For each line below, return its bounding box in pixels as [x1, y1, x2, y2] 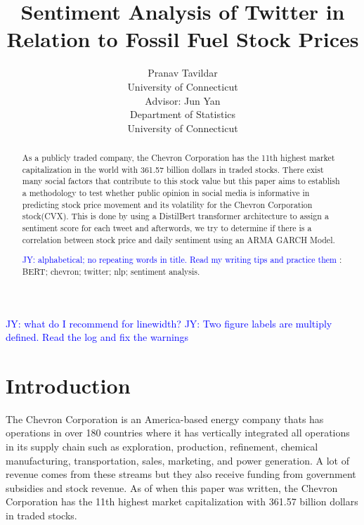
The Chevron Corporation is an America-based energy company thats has [6, 411, 324, 426]
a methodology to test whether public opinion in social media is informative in [22, 187, 310, 199]
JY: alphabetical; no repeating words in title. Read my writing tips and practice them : [22, 254, 342, 266]
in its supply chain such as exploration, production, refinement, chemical [6, 439, 318, 454]
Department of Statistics [129, 107, 236, 122]
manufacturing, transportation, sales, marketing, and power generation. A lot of [6, 453, 349, 467]
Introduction [6, 370, 131, 399]
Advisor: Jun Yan [145, 93, 221, 108]
